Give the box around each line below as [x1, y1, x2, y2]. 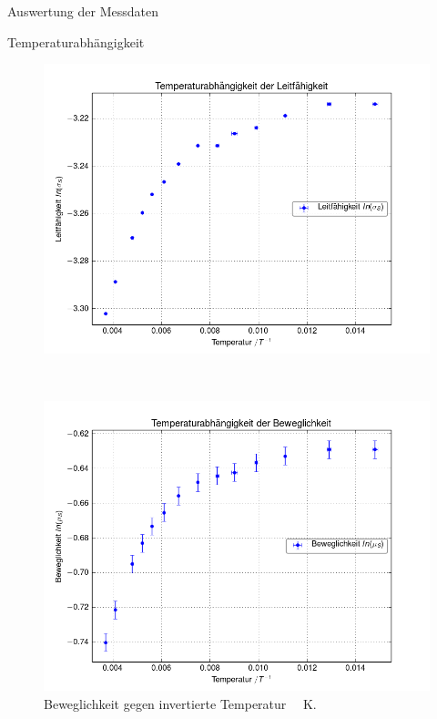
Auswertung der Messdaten [7, 2, 158, 20]
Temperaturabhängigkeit [7, 32, 145, 51]
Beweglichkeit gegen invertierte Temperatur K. [44, 693, 317, 713]
